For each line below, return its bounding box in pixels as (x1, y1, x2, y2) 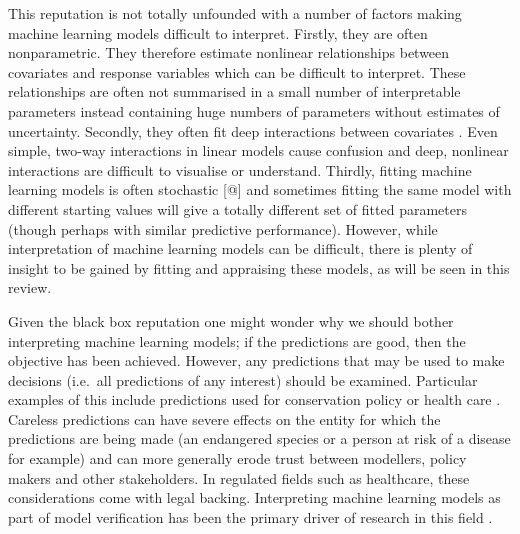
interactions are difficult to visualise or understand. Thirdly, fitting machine (8, 159, 472, 180)
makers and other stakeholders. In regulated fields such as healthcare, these (8, 467, 470, 488)
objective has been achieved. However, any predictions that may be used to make (8, 350, 505, 371)
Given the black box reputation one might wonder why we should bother (8, 310, 454, 331)
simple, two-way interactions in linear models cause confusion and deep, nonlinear (8, 140, 509, 161)
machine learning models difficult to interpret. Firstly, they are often (8, 22, 428, 43)
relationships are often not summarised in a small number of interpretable (8, 81, 461, 102)
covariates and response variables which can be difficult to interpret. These (8, 61, 466, 82)
